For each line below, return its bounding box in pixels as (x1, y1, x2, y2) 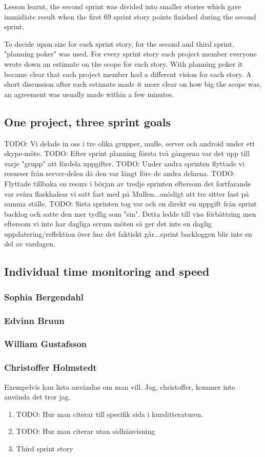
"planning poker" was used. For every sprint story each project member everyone (4, 48, 257, 59)
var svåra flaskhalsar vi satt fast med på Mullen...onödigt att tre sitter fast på (4, 188, 249, 199)
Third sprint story (16, 443, 73, 453)
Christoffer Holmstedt (4, 361, 97, 374)
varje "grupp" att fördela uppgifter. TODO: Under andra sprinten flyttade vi (4, 158, 244, 168)
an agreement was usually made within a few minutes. (4, 88, 174, 99)
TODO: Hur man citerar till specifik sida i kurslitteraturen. (16, 408, 203, 419)
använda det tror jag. (4, 391, 71, 402)
